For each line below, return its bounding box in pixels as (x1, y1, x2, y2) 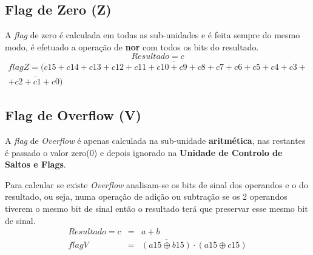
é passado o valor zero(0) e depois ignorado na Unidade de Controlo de (5, 146, 283, 158)
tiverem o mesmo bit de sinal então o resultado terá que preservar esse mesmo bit (5, 202, 308, 215)
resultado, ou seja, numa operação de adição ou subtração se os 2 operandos (5, 190, 288, 203)
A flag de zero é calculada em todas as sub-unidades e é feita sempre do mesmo (5, 29, 300, 41)
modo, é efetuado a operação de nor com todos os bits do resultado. (5, 40, 259, 53)
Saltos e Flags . (5, 158, 66, 171)
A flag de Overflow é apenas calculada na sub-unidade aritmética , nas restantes (5, 134, 306, 147)
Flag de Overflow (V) (5, 106, 141, 124)
